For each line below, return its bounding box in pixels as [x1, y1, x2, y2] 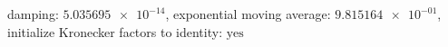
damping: [7, 5, 59, 23]
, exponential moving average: [165, 5, 331, 23]
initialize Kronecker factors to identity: [7, 22, 223, 41]
